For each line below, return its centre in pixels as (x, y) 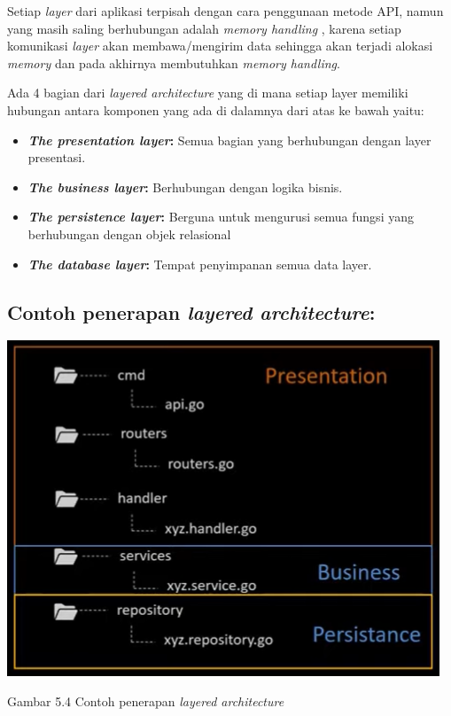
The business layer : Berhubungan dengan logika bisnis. (185, 187)
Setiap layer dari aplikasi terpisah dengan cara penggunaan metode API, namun (225, 11)
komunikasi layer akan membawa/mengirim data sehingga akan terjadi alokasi (220, 46)
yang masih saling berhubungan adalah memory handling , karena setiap (204, 28)
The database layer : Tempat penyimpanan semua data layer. (200, 264)
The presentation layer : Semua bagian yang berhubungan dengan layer (229, 140)
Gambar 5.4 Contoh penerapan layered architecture (146, 700)
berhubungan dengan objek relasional (129, 233)
